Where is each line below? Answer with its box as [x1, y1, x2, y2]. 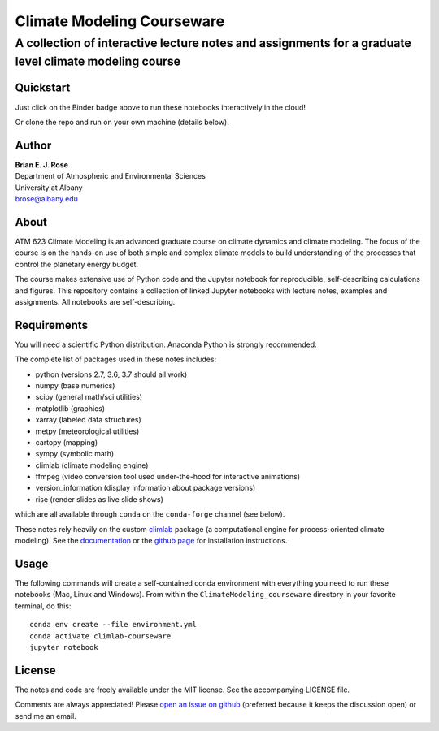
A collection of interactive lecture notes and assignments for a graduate [15, 36, 412, 50]
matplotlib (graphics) [35, 403, 106, 413]
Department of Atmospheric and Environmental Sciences [15, 171, 206, 181]
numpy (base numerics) [35, 380, 115, 390]
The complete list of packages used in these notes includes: [15, 354, 217, 365]
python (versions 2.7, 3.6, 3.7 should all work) [35, 370, 188, 379]
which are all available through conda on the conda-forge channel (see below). [15, 509, 285, 519]
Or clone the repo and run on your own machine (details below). [15, 117, 229, 127]
